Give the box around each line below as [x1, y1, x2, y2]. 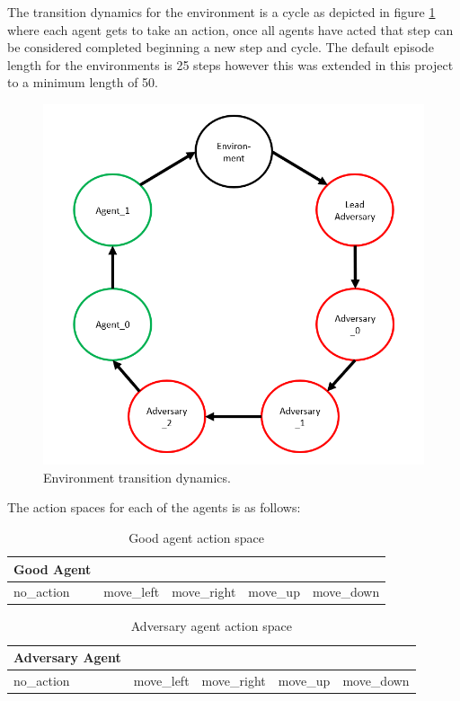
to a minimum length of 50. [7, 73, 158, 92]
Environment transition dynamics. [43, 467, 231, 486]
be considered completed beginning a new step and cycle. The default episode [7, 38, 435, 57]
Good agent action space [128, 528, 264, 546]
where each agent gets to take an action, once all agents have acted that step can [7, 20, 454, 39]
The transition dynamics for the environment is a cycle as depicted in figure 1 [7, 3, 436, 21]
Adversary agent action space [130, 617, 292, 635]
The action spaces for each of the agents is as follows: [7, 498, 301, 517]
